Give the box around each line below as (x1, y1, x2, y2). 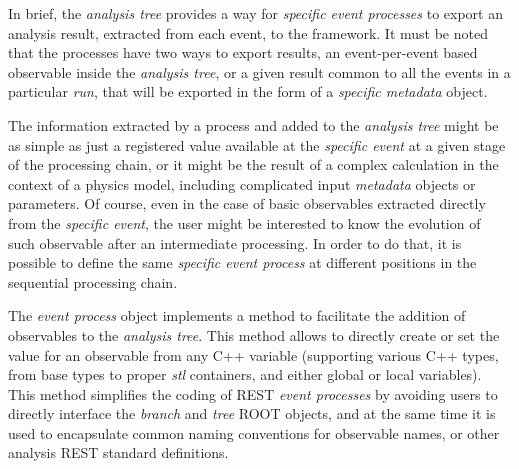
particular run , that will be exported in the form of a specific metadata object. (8, 81, 488, 102)
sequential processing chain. (8, 271, 178, 292)
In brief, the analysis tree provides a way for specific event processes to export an (8, 3, 503, 23)
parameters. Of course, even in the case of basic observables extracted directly (8, 193, 486, 214)
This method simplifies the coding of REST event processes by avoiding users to (8, 383, 498, 404)
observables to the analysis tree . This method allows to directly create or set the (8, 324, 500, 345)
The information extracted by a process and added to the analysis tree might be (8, 114, 499, 135)
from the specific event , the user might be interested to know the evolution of (8, 212, 481, 233)
